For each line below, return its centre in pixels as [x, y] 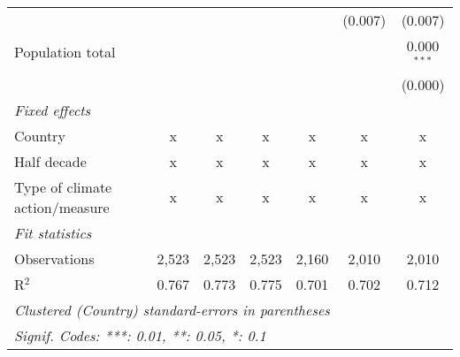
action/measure [62, 207]
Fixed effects [53, 110]
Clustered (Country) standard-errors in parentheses [172, 309]
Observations [54, 258]
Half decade [50, 161]
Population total [65, 52]
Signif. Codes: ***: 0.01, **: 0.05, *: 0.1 [140, 335]
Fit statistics [53, 232]
